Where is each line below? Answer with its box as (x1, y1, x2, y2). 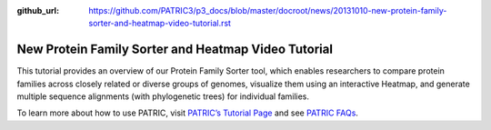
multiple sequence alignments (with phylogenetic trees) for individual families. (16, 91, 309, 102)
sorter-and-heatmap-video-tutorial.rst (88, 18, 232, 29)
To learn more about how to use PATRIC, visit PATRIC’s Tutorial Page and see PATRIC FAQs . (16, 107, 359, 118)
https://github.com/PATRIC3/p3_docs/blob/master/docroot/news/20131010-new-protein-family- (88, 5, 447, 15)
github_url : (16, 5, 59, 15)
